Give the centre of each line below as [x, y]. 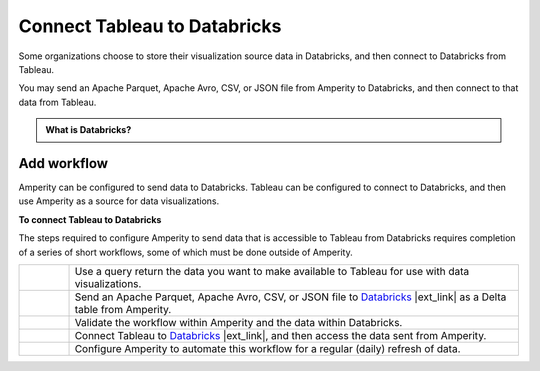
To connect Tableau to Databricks [90, 219]
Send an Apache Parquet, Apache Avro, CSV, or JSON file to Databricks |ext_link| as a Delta [290, 297]
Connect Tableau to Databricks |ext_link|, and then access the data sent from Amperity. [280, 335]
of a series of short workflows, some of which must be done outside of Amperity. [186, 252]
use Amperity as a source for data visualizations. [119, 201]
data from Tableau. [57, 102]
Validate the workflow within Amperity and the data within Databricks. [238, 322]
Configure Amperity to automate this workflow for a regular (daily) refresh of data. [267, 348]
